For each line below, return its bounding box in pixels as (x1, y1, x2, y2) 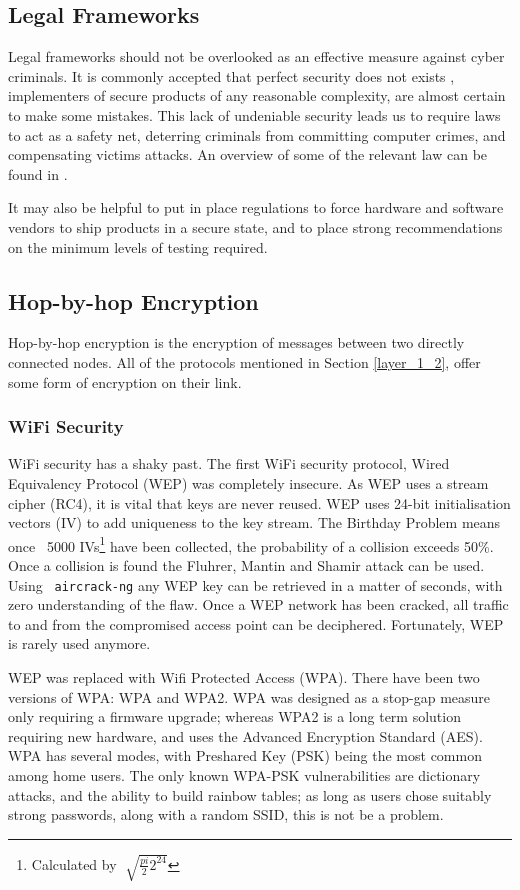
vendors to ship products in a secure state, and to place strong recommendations (8, 216, 503, 237)
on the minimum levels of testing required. (8, 236, 268, 257)
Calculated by (31, 853, 117, 874)
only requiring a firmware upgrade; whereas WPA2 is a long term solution (8, 706, 461, 727)
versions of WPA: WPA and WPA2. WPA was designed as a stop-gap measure (8, 686, 491, 707)
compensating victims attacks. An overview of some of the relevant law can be (8, 144, 488, 165)
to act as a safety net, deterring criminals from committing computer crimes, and (8, 124, 506, 145)
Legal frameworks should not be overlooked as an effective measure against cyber (8, 46, 505, 67)
